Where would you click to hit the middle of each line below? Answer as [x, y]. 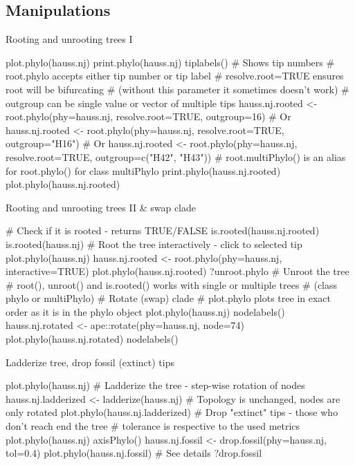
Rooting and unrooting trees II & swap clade [101, 207]
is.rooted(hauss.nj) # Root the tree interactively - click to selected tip [154, 244]
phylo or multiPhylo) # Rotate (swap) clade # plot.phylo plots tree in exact [169, 298]
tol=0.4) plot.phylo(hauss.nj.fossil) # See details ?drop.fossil [134, 453]
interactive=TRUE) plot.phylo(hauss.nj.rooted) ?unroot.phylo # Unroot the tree [177, 271]
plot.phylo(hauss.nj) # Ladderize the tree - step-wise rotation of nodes [155, 385]
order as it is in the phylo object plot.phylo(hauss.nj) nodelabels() [145, 311]
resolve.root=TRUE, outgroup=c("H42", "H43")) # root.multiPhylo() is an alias [176, 156]
